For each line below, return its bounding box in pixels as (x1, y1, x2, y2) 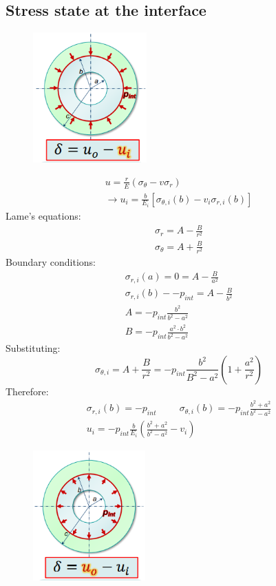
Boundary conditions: (6, 255, 96, 269)
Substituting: (6, 341, 61, 355)
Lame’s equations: (6, 209, 81, 223)
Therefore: (6, 384, 49, 398)
